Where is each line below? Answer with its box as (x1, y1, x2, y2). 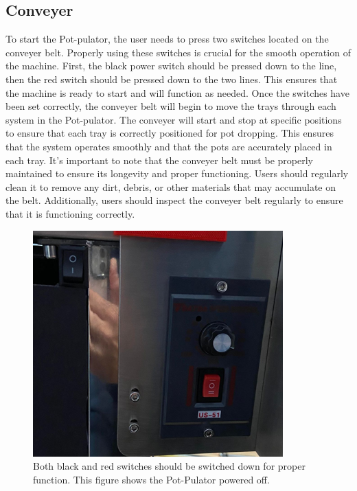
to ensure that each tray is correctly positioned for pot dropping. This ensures (5, 126, 334, 140)
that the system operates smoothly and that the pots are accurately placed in (5, 139, 332, 153)
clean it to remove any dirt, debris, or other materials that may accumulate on (5, 179, 336, 194)
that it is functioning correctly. (5, 206, 135, 220)
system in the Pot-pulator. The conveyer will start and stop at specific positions (5, 112, 342, 126)
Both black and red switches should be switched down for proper (33, 459, 306, 473)
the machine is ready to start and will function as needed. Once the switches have (5, 85, 349, 100)
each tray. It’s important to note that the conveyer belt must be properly (5, 152, 313, 167)
